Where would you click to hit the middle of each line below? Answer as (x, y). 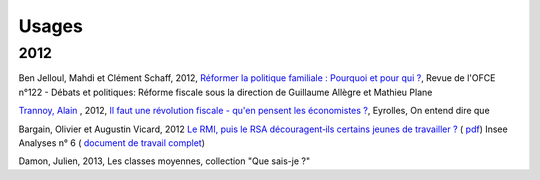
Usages (51, 26)
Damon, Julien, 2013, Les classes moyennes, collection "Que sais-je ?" (164, 161)
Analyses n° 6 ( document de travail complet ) (111, 142)
